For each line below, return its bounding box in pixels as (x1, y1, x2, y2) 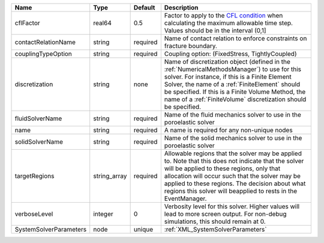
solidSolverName (14, 138, 63, 146)
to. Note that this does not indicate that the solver (164, 157, 304, 165)
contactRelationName (14, 38, 76, 46)
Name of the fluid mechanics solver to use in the (164, 111, 301, 118)
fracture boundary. (164, 42, 217, 50)
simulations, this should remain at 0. (164, 217, 266, 226)
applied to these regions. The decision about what (164, 179, 306, 188)
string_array (93, 172, 127, 180)
